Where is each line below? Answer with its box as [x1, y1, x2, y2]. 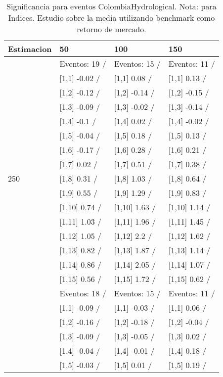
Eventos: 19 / [59, 58, 106, 69]
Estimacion [8, 43, 52, 54]
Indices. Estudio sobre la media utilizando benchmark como [8, 12, 215, 23]
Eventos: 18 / [59, 287, 106, 299]
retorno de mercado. [77, 23, 146, 35]
